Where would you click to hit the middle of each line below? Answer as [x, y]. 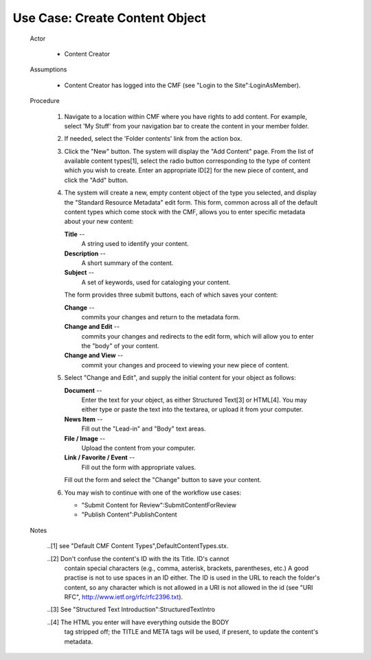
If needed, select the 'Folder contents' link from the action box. [153, 139]
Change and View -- [94, 355]
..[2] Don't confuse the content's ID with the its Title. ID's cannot [138, 558]
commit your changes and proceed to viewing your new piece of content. [185, 365]
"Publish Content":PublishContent [130, 514]
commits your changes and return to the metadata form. [161, 317]
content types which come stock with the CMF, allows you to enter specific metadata [185, 212]
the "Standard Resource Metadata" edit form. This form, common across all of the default [191, 202]
